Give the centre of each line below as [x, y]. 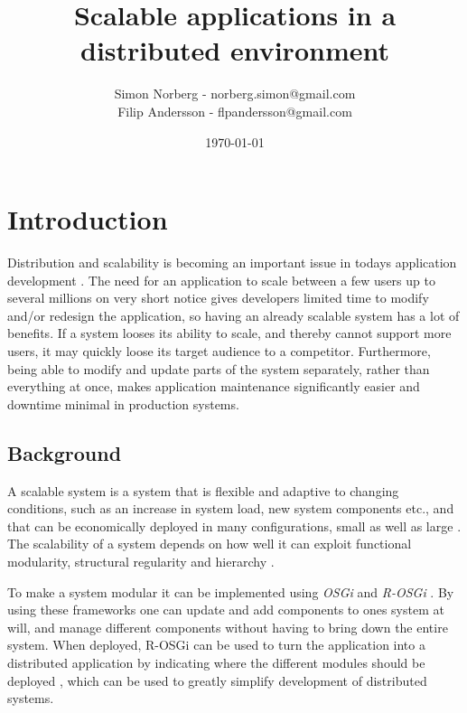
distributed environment [235, 50]
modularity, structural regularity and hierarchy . [141, 561]
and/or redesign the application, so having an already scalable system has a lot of [233, 315]
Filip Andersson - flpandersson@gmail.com [235, 111]
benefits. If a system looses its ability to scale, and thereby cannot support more [229, 333]
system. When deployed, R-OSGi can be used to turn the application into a [216, 645]
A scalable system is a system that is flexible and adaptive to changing [203, 490]
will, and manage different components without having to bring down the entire [228, 627]
